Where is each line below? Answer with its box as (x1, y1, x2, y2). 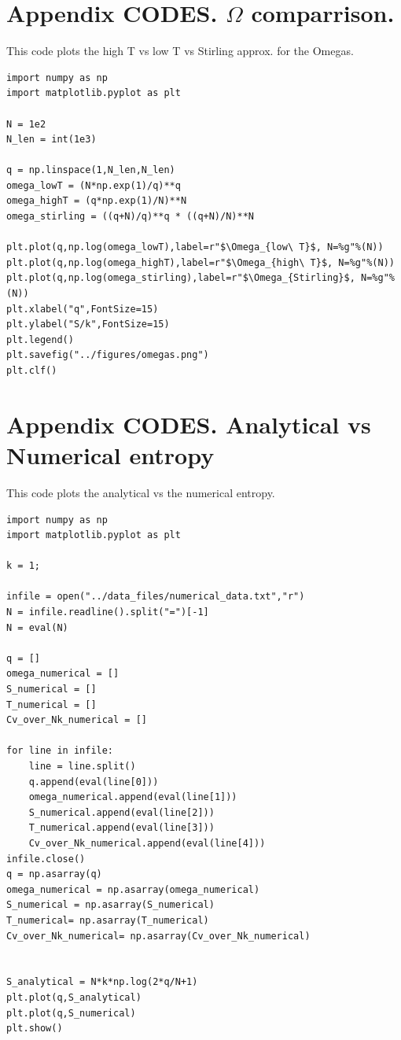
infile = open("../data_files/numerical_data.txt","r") (6, 591, 305, 603)
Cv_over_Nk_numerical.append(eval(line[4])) (28, 837, 266, 849)
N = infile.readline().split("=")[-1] (6, 607, 209, 618)
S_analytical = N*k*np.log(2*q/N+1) (6, 976, 198, 988)
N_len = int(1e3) (6, 134, 97, 146)
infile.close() (6, 853, 86, 865)
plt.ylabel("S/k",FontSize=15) (6, 319, 170, 330)
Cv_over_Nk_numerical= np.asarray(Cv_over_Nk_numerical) (6, 930, 311, 942)
